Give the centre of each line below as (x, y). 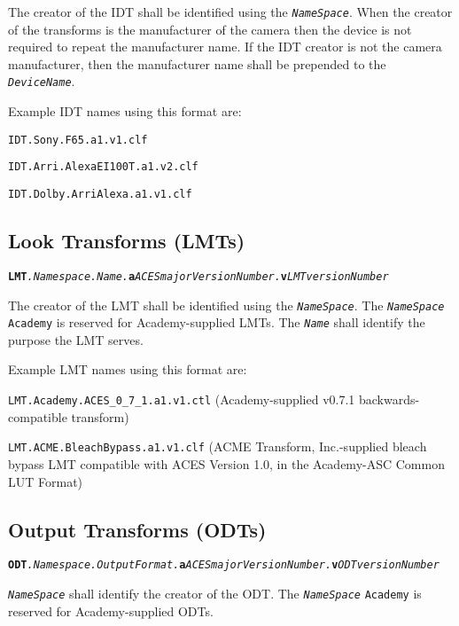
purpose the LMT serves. (76, 339)
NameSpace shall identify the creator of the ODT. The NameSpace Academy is (215, 593)
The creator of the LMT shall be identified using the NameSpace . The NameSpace (226, 305)
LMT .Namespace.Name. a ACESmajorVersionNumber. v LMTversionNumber (198, 276)
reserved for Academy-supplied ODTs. (111, 610)
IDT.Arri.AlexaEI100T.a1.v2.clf (103, 167)
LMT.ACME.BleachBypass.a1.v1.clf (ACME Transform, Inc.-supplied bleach (218, 446)
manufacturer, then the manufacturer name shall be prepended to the (197, 63)
